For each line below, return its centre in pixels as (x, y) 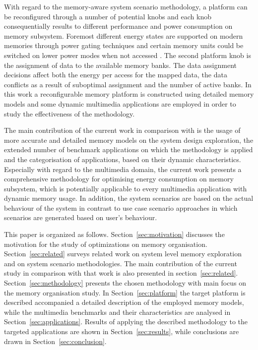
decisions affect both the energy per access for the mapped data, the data (116, 75)
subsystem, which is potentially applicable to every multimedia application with (126, 188)
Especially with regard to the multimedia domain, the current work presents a (123, 169)
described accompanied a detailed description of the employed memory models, (124, 302)
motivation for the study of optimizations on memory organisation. (106, 244)
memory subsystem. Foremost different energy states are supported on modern (124, 35)
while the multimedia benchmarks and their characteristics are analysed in (117, 312)
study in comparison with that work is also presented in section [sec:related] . (121, 273)
